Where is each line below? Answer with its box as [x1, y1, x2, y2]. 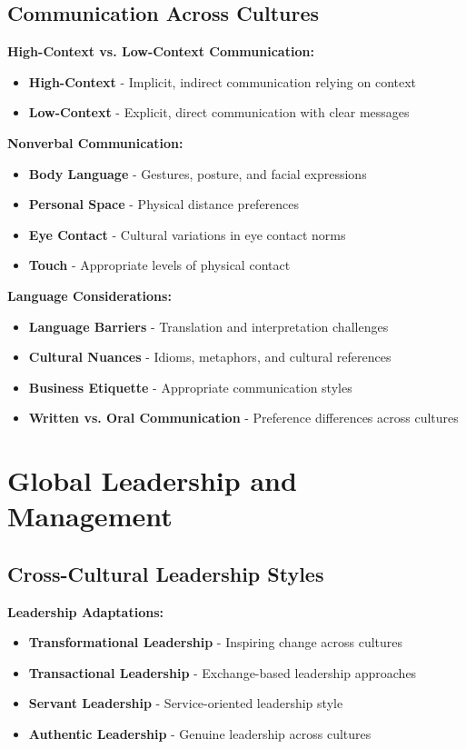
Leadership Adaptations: [7, 602, 164, 621]
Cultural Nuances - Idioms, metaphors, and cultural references [28, 347, 392, 366]
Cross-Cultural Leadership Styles [7, 559, 324, 587]
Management [7, 497, 173, 534]
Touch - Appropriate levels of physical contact [28, 255, 291, 275]
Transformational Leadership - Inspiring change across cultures [28, 633, 403, 652]
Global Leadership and [7, 462, 297, 499]
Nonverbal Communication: [7, 133, 183, 152]
